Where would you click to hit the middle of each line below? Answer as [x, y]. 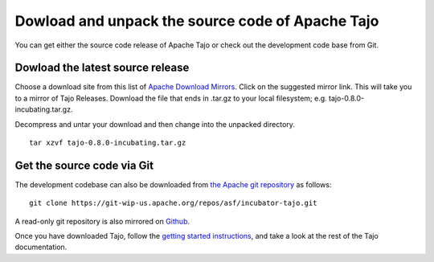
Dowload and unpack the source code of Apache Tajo [197, 21]
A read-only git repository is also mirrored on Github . [102, 221]
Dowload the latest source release [102, 68]
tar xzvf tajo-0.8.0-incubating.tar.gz [108, 143]
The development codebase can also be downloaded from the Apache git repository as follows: [173, 184]
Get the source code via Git [84, 165]
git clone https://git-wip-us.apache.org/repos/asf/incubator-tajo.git [173, 203]
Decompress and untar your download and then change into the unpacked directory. [155, 124]
